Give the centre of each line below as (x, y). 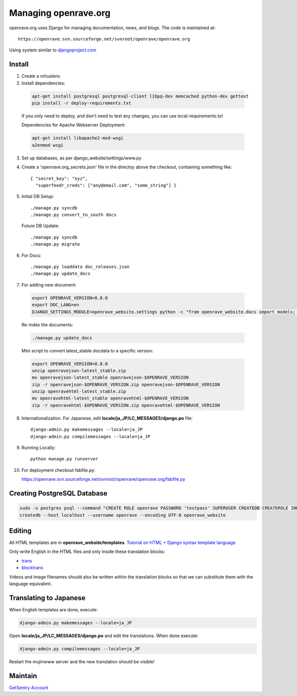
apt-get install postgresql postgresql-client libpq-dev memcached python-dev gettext (140, 96)
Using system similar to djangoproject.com (53, 50)
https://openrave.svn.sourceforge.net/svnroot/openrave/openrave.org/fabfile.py (103, 479)
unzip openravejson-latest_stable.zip (79, 371)
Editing (20, 530)
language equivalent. (30, 584)
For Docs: (31, 255)
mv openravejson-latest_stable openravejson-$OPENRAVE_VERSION (110, 378)
